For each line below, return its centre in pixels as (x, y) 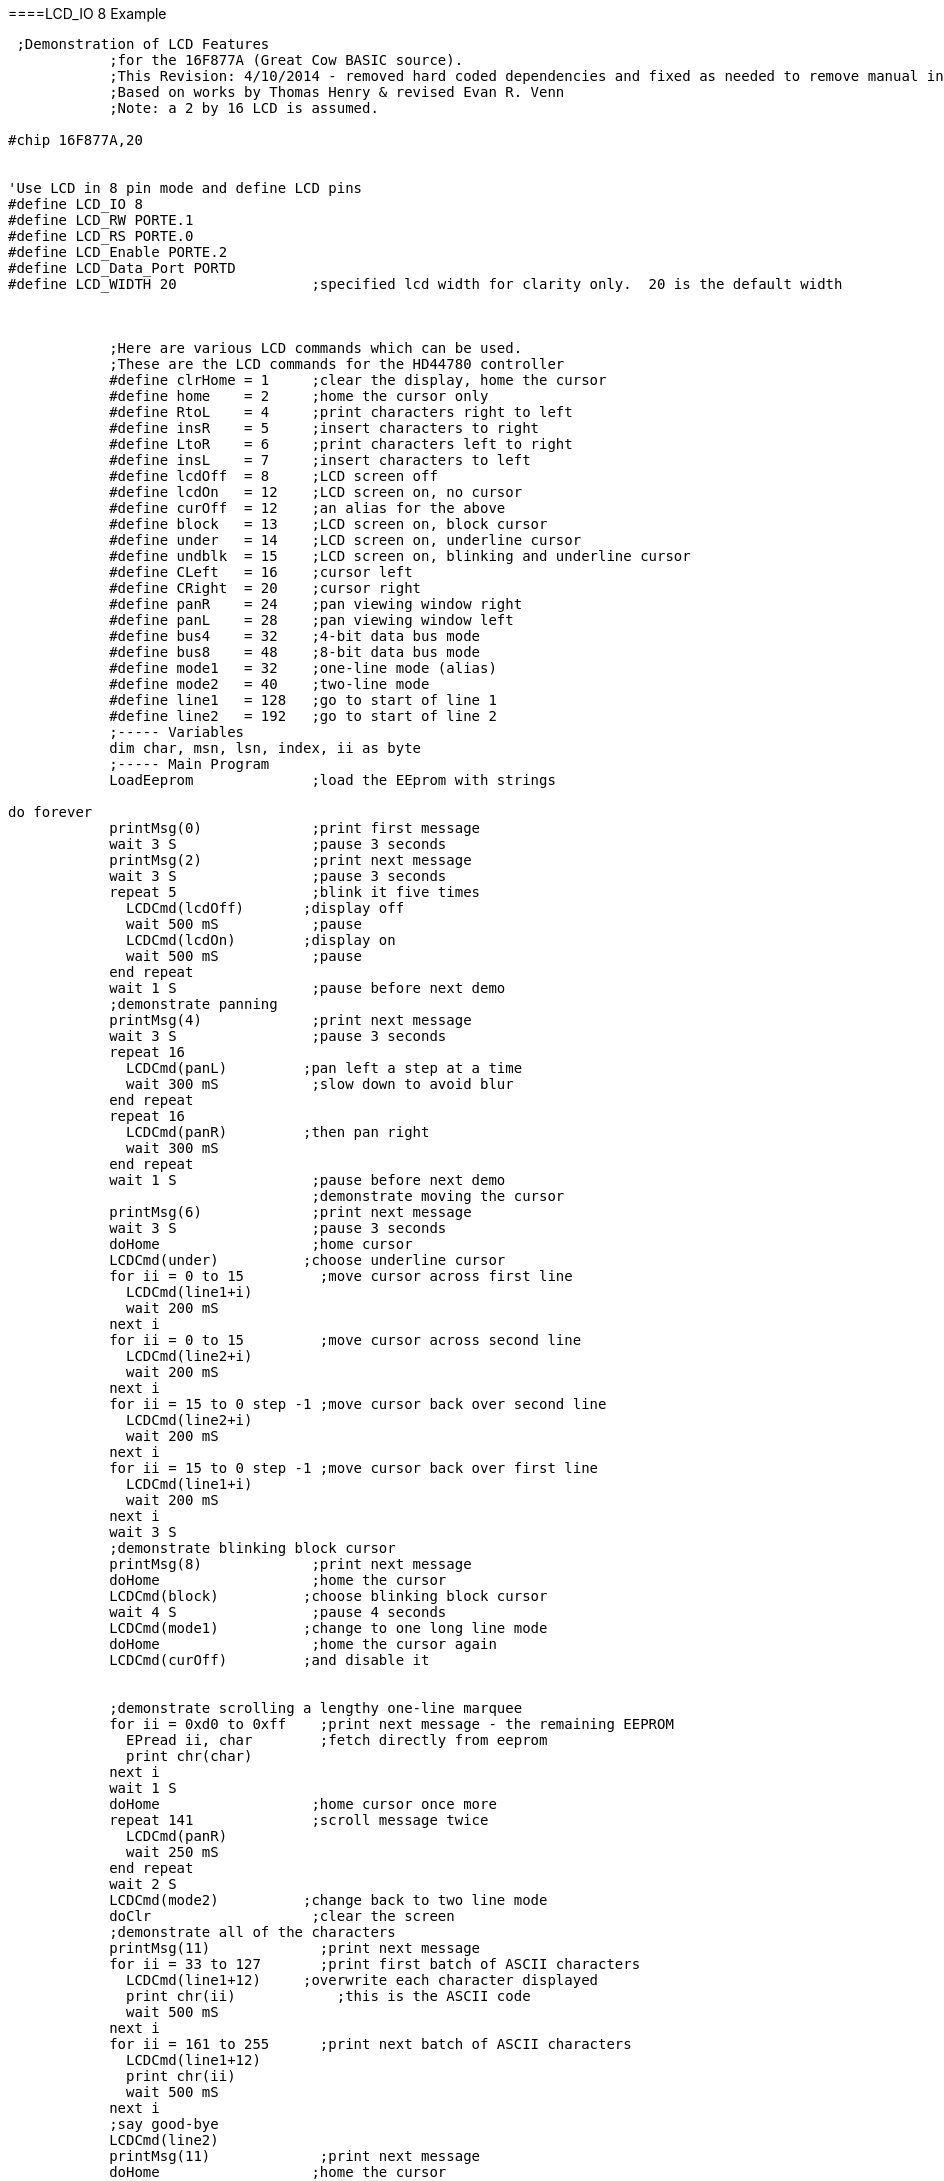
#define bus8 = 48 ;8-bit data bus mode (295, 652)
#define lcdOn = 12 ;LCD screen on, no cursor (316, 492)
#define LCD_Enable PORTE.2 (118, 252)
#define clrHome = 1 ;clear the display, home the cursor (358, 380)
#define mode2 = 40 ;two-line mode (269, 684)
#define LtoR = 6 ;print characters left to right (341, 444)
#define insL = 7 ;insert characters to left (320, 460)
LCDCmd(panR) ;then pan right (278, 1132)
